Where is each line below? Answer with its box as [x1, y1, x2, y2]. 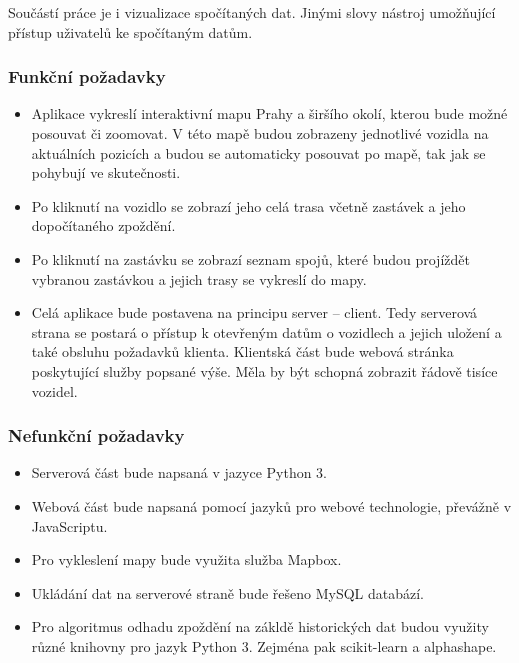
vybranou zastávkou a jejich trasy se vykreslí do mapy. [31, 268, 367, 289]
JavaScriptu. [31, 515, 108, 536]
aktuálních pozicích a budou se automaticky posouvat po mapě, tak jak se [31, 142, 486, 163]
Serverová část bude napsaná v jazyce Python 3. [31, 462, 327, 483]
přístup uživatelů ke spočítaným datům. [8, 21, 253, 42]
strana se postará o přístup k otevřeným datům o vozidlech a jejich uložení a [31, 321, 502, 342]
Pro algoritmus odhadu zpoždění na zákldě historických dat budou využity [31, 616, 489, 637]
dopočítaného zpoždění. [31, 215, 176, 236]
